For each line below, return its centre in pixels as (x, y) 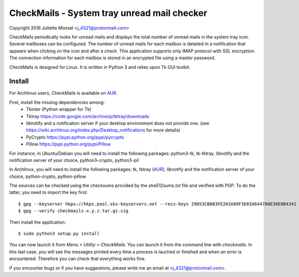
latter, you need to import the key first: (49, 192)
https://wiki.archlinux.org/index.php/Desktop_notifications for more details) (103, 130)
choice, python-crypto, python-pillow (48, 176)
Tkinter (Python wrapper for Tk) (59, 109)
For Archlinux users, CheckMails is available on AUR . (63, 93)
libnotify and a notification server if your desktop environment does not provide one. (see (118, 123)
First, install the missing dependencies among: (57, 102)
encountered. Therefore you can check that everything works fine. (77, 259)
